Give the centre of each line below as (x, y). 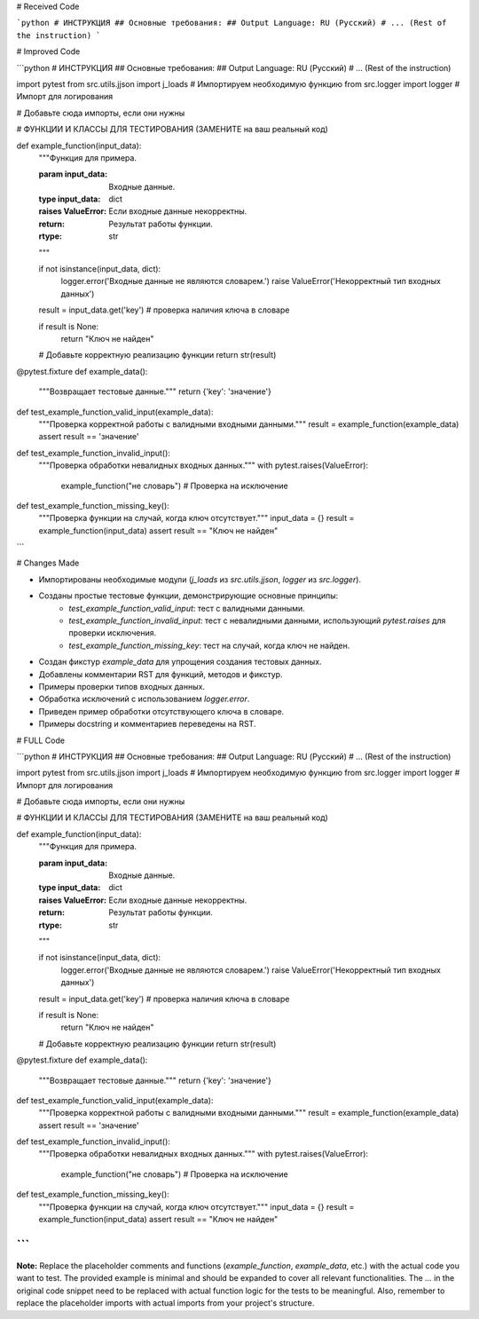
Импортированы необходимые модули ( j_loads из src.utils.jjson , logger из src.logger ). (200, 579)
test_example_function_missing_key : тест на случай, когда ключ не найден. (209, 645)
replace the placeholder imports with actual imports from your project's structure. (165, 1303)
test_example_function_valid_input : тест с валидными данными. (187, 608)
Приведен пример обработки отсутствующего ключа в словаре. (161, 711)
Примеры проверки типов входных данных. (122, 686)
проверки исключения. (113, 633)
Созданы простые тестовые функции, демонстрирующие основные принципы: (188, 596)
